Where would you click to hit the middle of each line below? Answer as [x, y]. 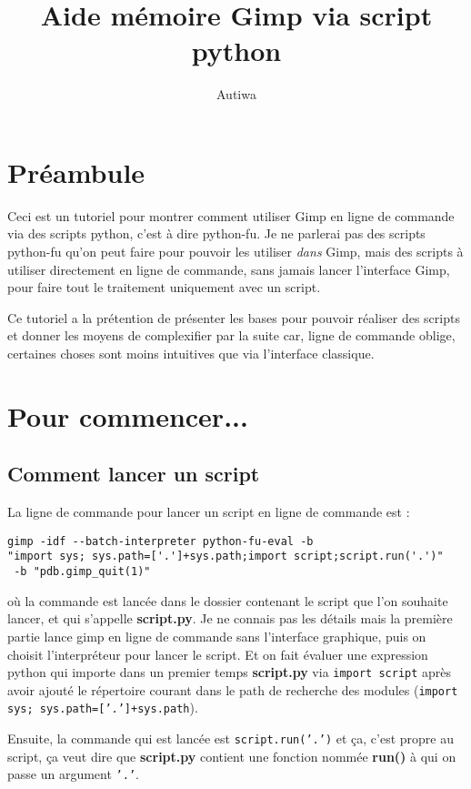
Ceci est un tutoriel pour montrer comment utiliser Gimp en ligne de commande [231, 215]
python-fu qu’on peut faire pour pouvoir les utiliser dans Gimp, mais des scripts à [235, 252]
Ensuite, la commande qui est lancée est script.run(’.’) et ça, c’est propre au [230, 738]
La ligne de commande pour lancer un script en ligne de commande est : [209, 512]
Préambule [76, 172]
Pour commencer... [128, 415]
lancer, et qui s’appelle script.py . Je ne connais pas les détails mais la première [230, 618]
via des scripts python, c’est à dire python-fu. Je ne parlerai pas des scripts [216, 233]
